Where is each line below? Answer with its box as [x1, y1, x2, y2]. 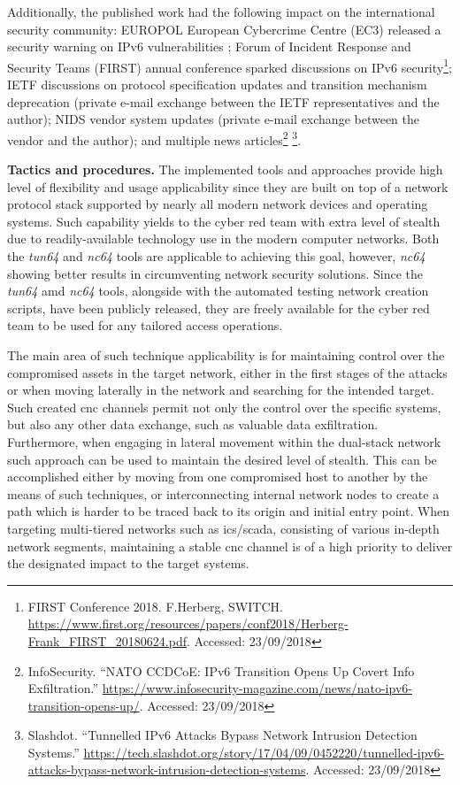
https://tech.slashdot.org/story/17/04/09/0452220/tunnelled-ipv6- [83, 743, 445, 761]
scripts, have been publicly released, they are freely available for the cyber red [7, 298, 430, 317]
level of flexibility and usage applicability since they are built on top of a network [7, 177, 448, 196]
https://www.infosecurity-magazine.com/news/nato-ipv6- [102, 679, 412, 697]
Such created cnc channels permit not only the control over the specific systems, [7, 397, 441, 416]
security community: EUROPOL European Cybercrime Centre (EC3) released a [7, 19, 441, 38]
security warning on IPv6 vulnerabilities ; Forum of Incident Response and [7, 37, 411, 56]
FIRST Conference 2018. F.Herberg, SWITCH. [27, 596, 283, 615]
